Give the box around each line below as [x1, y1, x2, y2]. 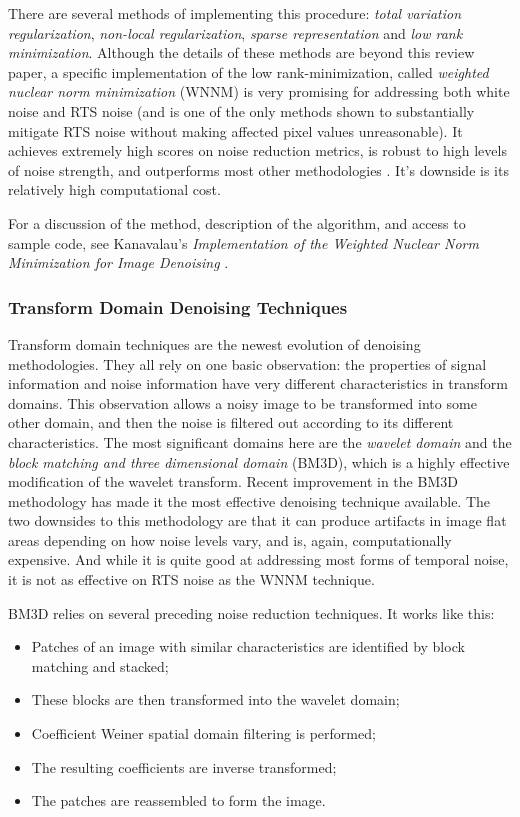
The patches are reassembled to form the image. [31, 790, 326, 811]
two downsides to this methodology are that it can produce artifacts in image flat [8, 510, 507, 531]
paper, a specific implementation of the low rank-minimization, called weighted [8, 61, 489, 82]
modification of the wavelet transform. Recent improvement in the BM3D [8, 471, 458, 492]
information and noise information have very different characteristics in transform [8, 373, 508, 394]
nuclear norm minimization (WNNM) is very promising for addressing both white [8, 81, 510, 102]
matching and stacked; [31, 655, 169, 676]
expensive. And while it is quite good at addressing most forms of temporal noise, [8, 549, 509, 570]
